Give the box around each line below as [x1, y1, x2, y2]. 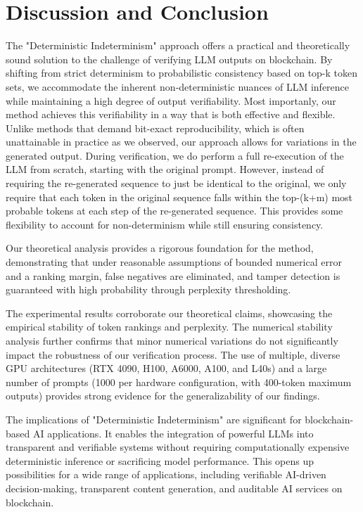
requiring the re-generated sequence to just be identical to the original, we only [6, 176, 347, 191]
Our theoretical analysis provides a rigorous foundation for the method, [6, 241, 314, 255]
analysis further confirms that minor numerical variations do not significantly [6, 333, 338, 347]
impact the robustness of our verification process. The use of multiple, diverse [6, 347, 340, 361]
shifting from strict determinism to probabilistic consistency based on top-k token [6, 65, 358, 80]
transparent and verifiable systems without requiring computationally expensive [6, 440, 350, 454]
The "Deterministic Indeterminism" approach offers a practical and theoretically [6, 38, 350, 53]
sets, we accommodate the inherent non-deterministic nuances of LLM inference [6, 79, 350, 94]
